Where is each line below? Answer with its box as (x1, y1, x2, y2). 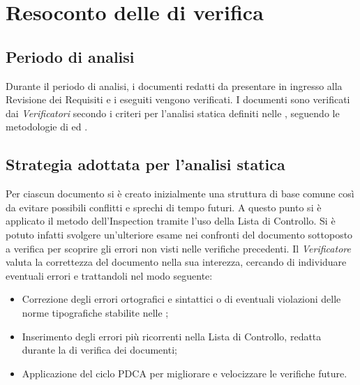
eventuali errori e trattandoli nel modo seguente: (6, 268, 213, 282)
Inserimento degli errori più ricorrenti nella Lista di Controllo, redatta (22, 329, 322, 343)
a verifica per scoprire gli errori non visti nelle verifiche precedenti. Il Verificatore (6, 241, 351, 255)
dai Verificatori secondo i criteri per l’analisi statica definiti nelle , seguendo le (6, 105, 340, 120)
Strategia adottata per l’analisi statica (6, 153, 285, 175)
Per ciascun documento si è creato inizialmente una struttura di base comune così (6, 186, 354, 201)
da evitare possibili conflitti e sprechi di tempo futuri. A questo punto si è (6, 199, 322, 214)
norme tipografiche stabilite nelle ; (22, 305, 169, 319)
